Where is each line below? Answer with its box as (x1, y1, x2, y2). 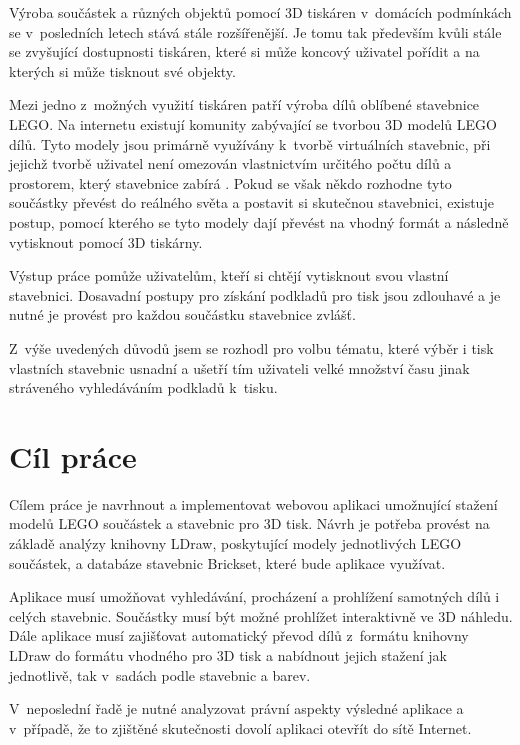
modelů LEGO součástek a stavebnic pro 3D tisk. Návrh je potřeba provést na (9, 513, 490, 534)
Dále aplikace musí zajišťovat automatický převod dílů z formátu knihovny (9, 625, 469, 646)
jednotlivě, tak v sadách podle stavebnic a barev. (9, 664, 311, 685)
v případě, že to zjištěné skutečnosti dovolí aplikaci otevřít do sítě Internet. (9, 717, 472, 738)
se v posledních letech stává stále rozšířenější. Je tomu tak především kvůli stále (9, 21, 502, 42)
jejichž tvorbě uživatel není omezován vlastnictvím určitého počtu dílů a (9, 153, 452, 174)
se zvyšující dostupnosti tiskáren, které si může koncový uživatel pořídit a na (9, 41, 480, 62)
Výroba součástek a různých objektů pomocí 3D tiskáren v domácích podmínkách (9, 2, 512, 22)
